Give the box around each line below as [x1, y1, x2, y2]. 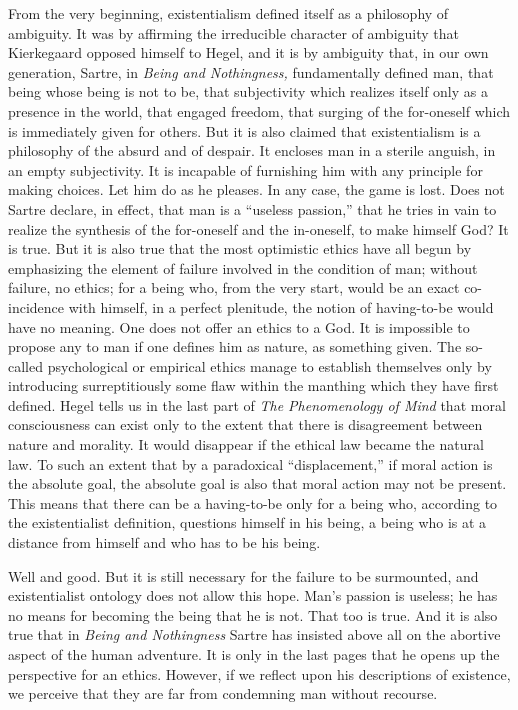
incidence [8, 296, 64, 317]
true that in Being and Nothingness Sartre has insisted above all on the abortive [8, 624, 501, 645]
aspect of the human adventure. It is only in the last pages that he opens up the [8, 644, 500, 664]
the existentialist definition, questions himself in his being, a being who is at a [8, 512, 487, 533]
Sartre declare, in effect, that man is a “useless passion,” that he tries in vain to [8, 198, 497, 219]
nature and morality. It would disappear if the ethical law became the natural [8, 434, 484, 455]
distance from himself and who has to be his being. [8, 532, 321, 553]
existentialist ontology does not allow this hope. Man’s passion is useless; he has [8, 585, 498, 606]
